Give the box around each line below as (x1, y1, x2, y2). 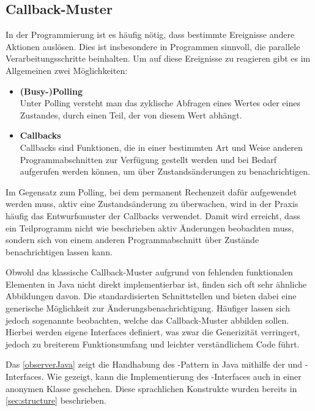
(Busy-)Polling (20, 84, 83, 97)
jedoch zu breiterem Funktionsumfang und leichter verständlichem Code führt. (6, 337, 300, 350)
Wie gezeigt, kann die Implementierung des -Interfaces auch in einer (46, 370, 302, 383)
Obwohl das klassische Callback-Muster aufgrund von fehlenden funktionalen (6, 266, 293, 278)
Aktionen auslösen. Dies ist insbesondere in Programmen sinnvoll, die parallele (6, 40, 300, 53)
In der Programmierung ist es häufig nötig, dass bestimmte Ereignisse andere (6, 28, 295, 41)
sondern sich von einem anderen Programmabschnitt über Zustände (6, 233, 259, 246)
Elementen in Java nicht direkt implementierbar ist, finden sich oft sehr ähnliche (6, 277, 307, 290)
